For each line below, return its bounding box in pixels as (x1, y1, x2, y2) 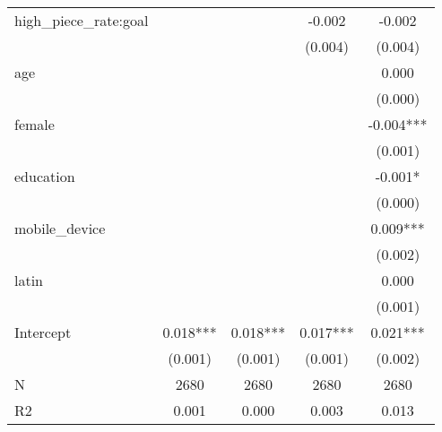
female (14, 114, 55, 134)
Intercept (14, 322, 72, 342)
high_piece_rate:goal (14, 10, 149, 30)
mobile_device (14, 218, 106, 238)
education (14, 166, 75, 186)
